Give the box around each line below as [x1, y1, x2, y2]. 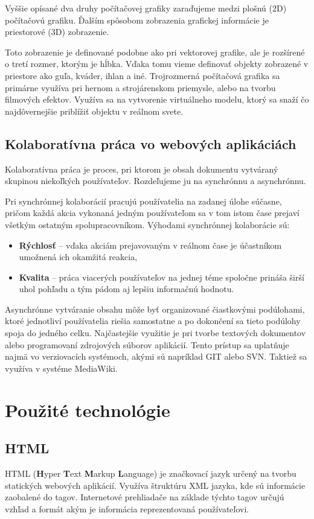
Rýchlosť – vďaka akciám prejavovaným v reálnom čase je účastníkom [19, 238, 282, 251]
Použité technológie [5, 397, 170, 422]
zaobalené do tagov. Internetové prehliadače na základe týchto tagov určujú [5, 491, 284, 503]
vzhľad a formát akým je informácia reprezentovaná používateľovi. [5, 502, 249, 515]
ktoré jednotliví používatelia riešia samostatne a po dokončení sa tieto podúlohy [5, 314, 301, 327]
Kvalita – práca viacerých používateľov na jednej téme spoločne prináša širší [19, 270, 304, 283]
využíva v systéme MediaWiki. [5, 361, 118, 374]
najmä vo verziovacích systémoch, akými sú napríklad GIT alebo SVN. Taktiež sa [5, 350, 307, 363]
